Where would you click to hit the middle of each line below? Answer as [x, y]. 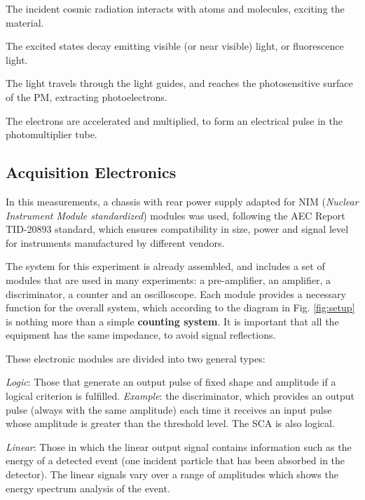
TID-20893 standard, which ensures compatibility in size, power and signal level [177, 229]
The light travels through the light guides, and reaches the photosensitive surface [179, 83]
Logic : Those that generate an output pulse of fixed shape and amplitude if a [171, 382]
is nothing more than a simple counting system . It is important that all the [172, 321]
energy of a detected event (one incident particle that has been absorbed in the [175, 460]
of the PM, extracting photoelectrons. [87, 96]
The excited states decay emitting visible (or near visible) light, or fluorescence [175, 46]
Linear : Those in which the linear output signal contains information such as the [179, 446]
